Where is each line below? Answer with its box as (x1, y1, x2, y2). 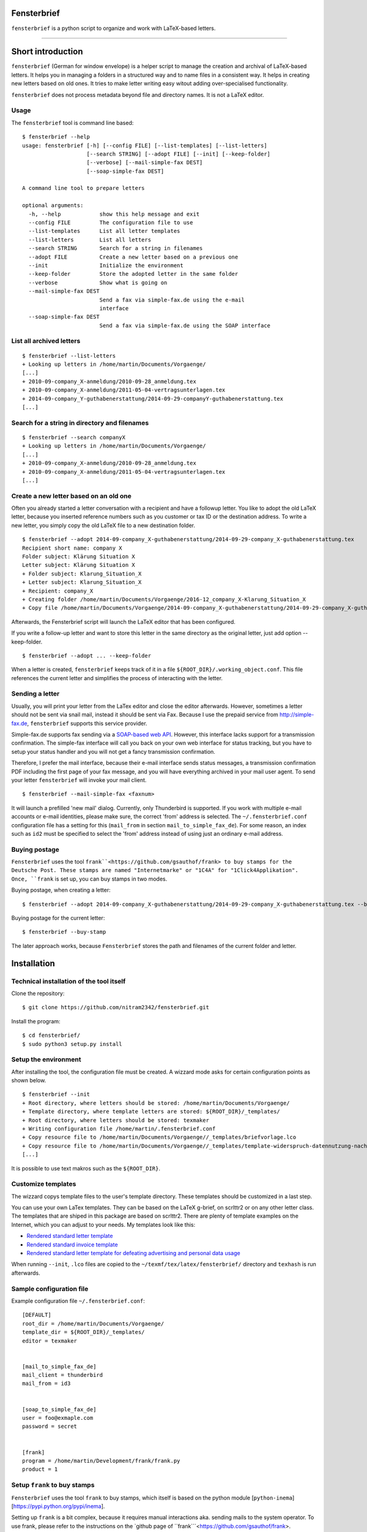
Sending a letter (11, 689, 60, 698)
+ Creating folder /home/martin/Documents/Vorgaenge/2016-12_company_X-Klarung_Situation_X (22, 596, 306, 603)
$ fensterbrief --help (22, 134, 91, 140)
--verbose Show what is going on (28, 279, 168, 286)
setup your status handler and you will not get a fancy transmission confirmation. (11, 748, 215, 755)
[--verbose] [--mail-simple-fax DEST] (86, 159, 203, 166)
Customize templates (11, 1180, 76, 1188)
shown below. (11, 1077, 46, 1084)
